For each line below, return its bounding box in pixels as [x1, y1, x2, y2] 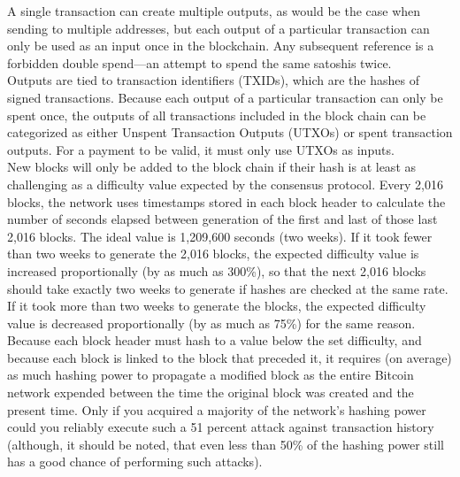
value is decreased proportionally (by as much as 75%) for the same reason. [7, 313, 416, 332]
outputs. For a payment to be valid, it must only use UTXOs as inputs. [7, 140, 395, 158]
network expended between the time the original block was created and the [7, 383, 414, 402]
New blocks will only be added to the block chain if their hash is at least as [7, 158, 417, 176]
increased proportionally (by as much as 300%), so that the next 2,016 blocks [7, 261, 426, 280]
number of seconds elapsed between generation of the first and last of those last [7, 210, 438, 228]
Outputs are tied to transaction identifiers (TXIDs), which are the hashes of [7, 71, 419, 89]
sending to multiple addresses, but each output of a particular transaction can [7, 19, 430, 37]
